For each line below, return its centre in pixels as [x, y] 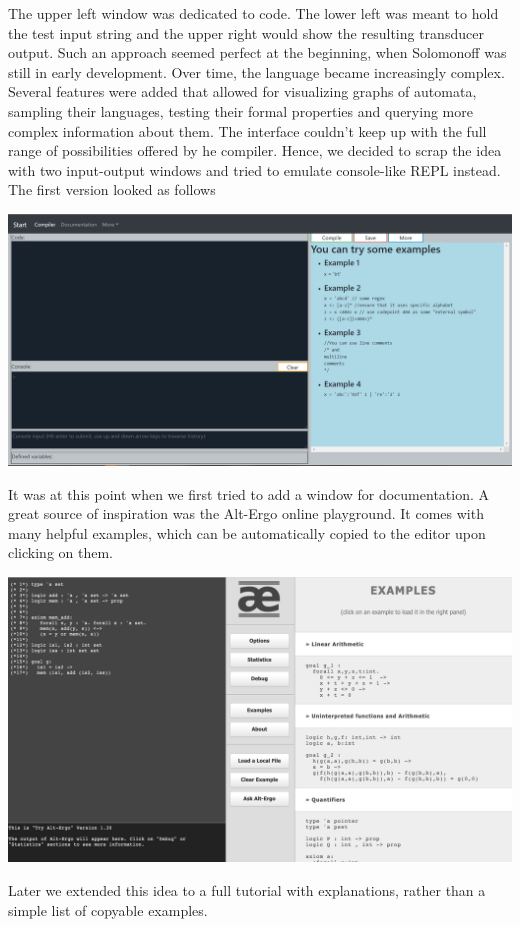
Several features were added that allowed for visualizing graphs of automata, [242, 91]
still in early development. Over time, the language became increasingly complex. [256, 71]
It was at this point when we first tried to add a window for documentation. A [249, 493]
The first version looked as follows [112, 189]
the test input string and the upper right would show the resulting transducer [246, 32]
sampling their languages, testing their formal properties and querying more [240, 110]
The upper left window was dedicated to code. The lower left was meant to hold [253, 13]
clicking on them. [60, 552]
